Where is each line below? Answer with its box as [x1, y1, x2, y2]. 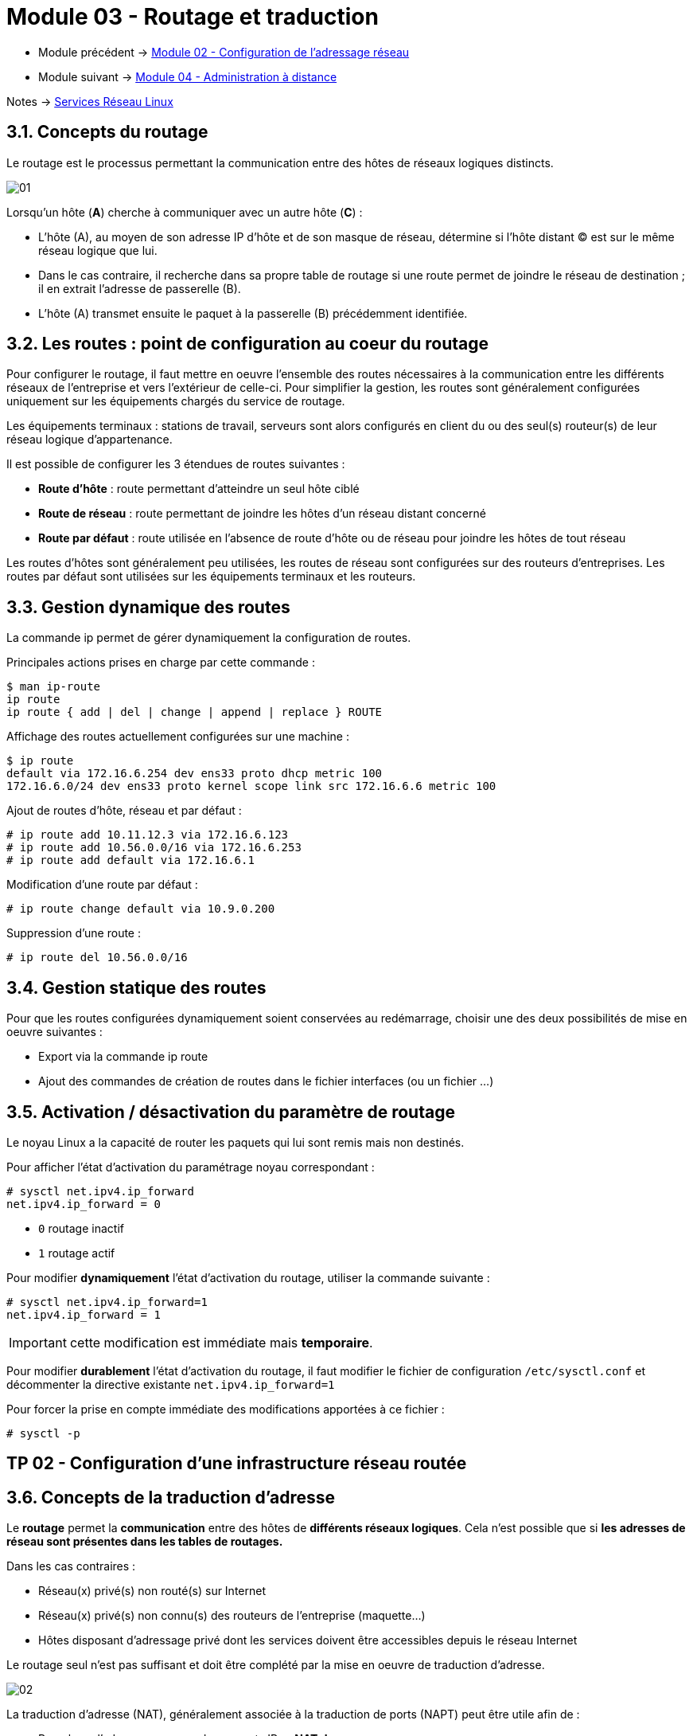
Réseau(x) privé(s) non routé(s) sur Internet [38, 1584, 267, 1598]
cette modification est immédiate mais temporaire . [69, 1334, 373, 1351]
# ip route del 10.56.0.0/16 [6, 951, 188, 964]
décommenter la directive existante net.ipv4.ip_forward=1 [6, 1377, 335, 1391]
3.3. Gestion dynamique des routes [6, 596, 290, 617]
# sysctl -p [6, 1426, 80, 1440]
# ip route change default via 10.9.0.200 [6, 902, 275, 916]
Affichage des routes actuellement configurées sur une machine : [6, 729, 349, 744]
